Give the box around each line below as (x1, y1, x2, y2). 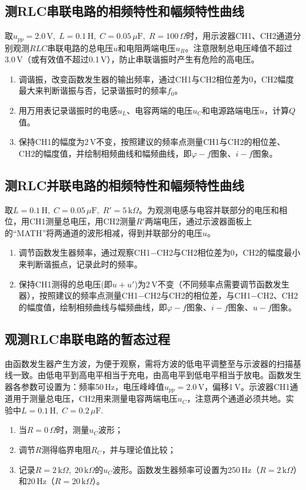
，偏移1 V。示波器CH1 (204, 380, 290, 392)
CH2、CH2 (257, 289, 298, 302)
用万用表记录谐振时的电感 (18, 104, 118, 117)
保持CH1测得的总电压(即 (18, 277, 112, 290)
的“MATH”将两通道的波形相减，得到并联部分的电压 (5, 226, 202, 239)
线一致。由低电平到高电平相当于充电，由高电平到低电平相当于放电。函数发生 (5, 369, 301, 381)
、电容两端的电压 (127, 104, 193, 117)
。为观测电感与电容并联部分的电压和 (138, 203, 279, 216)
